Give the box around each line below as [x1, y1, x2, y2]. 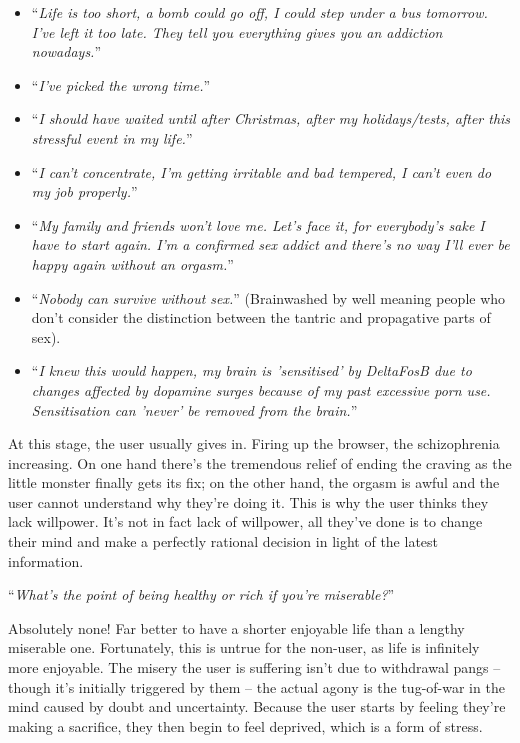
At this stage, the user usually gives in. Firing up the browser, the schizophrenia [8, 433, 500, 454]
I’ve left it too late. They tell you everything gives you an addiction [31, 21, 443, 42]
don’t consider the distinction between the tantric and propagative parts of [31, 307, 491, 328]
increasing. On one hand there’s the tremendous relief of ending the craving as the [8, 452, 512, 473]
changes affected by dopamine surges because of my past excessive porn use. [31, 379, 491, 400]
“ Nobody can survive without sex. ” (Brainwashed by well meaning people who [31, 287, 506, 308]
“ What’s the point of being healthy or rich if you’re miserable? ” [8, 584, 395, 605]
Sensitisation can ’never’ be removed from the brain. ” [31, 399, 358, 420]
